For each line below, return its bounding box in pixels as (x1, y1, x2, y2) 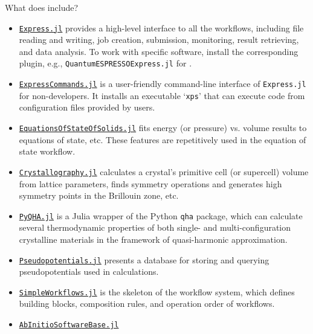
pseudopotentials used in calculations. (19, 265, 159, 278)
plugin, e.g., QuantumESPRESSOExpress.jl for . (19, 57, 192, 69)
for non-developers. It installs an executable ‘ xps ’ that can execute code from (19, 89, 305, 101)
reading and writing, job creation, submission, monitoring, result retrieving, (19, 33, 299, 46)
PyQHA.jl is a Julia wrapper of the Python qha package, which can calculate (19, 209, 303, 222)
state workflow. (19, 145, 76, 158)
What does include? (5, 1, 79, 13)
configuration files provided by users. (19, 101, 155, 114)
